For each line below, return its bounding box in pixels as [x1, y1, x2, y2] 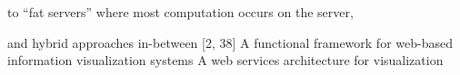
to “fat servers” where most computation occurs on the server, [7, 3, 354, 21]
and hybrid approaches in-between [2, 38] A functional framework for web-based [7, 33, 453, 52]
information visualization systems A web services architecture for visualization [7, 51, 444, 70]
